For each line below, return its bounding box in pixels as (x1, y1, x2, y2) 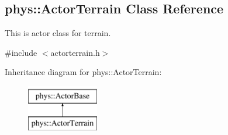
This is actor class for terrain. (5, 27, 111, 39)
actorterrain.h (50, 46, 100, 58)
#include (5, 46, 37, 58)
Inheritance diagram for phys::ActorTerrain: (5, 66, 162, 78)
